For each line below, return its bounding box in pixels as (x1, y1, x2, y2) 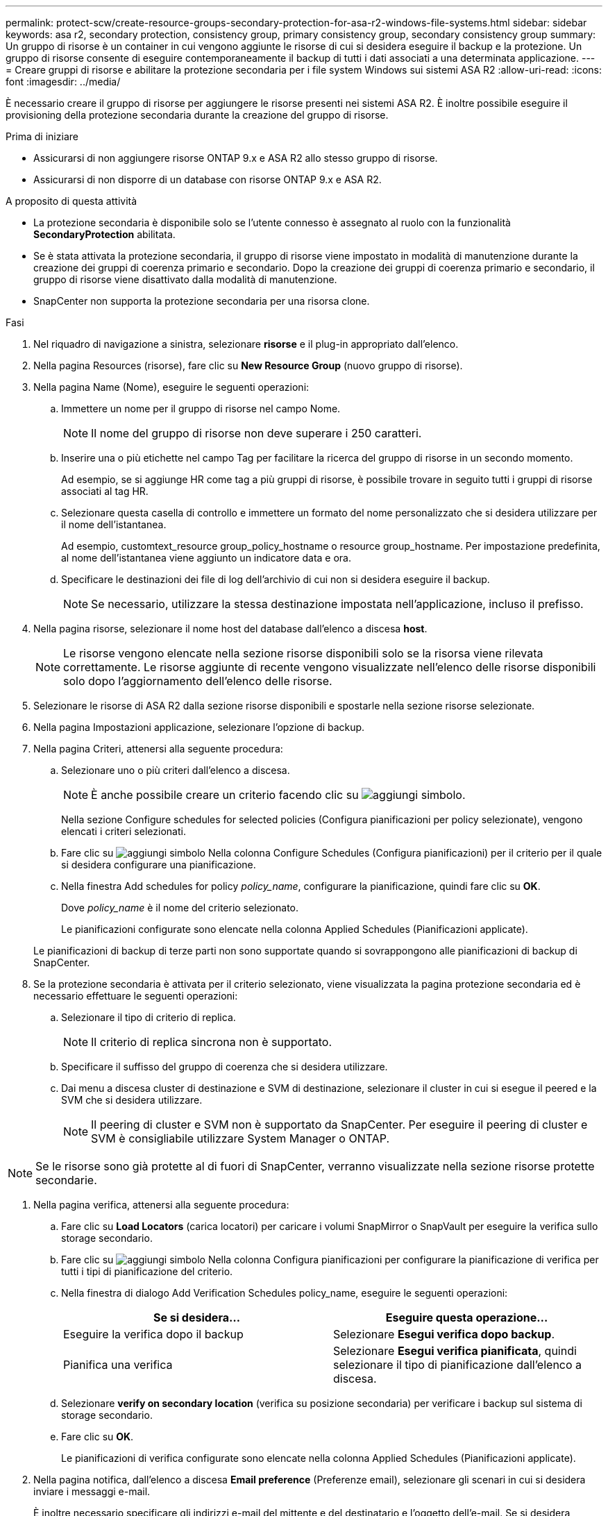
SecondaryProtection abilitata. (33, 228, 176, 240)
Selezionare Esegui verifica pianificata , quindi (333, 1344, 577, 1358)
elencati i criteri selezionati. (61, 825, 186, 837)
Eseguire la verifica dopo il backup (63, 1327, 244, 1341)
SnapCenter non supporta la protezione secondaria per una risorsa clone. (33, 295, 370, 307)
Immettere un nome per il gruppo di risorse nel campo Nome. (61, 403, 341, 414)
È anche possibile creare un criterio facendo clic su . (91, 788, 466, 802)
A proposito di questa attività (6, 195, 137, 207)
